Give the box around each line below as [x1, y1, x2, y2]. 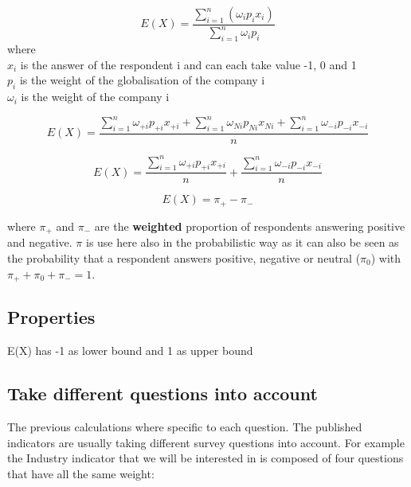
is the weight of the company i [21, 88, 170, 105]
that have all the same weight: [7, 465, 155, 481]
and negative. [7, 234, 72, 251]
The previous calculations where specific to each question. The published [7, 418, 362, 434]
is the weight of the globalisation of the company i [19, 72, 265, 88]
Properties [7, 305, 96, 329]
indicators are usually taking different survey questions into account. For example [7, 434, 405, 450]
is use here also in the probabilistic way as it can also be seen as [85, 234, 399, 251]
